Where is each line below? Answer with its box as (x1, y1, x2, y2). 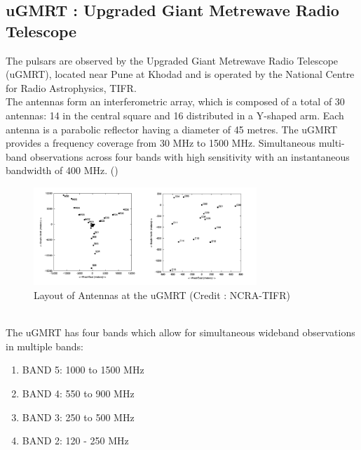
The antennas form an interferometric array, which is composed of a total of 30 (6, 94, 345, 109)
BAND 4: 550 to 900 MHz (22, 385, 135, 400)
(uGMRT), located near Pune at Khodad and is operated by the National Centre (6, 67, 355, 81)
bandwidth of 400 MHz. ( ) (6, 163, 118, 178)
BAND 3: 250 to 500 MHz (22, 409, 135, 424)
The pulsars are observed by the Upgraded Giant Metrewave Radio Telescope (6, 53, 339, 67)
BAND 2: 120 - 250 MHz (22, 433, 129, 448)
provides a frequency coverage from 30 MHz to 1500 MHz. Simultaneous (6, 135, 316, 150)
